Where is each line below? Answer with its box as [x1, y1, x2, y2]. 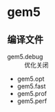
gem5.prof [16, 90, 47, 97]
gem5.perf [16, 97, 47, 105]
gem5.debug [7, 53, 43, 61]
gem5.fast [16, 82, 46, 90]
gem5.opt [16, 74, 45, 83]
